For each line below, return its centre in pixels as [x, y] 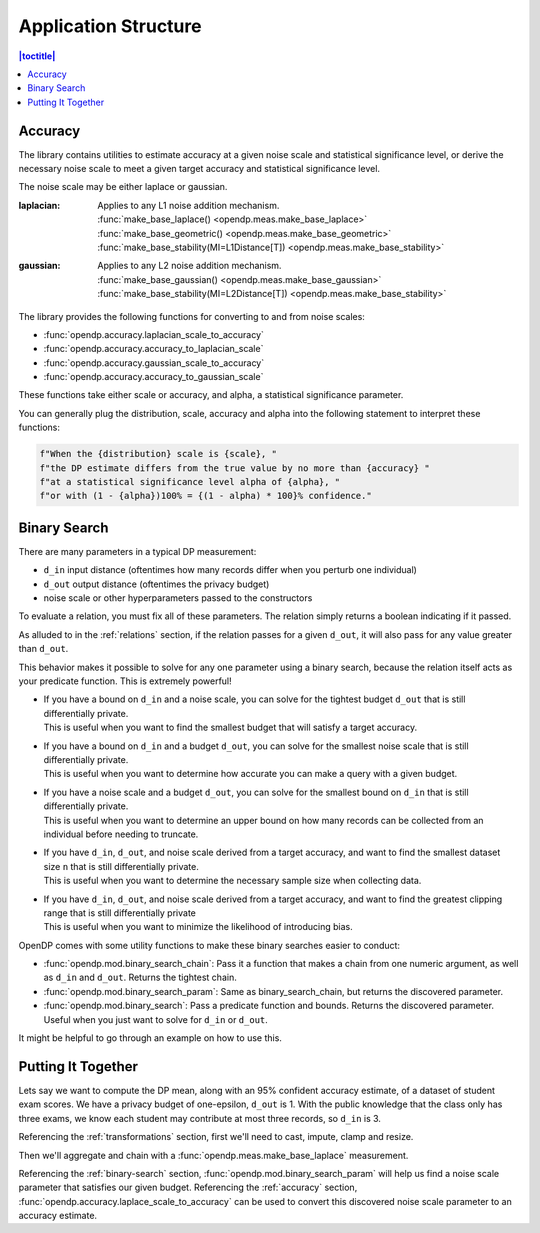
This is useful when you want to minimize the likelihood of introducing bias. [198, 927]
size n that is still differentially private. [121, 866]
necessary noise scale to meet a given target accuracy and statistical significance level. [199, 169]
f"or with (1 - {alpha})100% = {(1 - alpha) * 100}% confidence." [205, 496]
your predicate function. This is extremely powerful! [125, 681]
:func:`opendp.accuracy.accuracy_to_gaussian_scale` [153, 377]
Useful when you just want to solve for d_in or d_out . [156, 1019]
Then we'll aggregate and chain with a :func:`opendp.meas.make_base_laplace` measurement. [213, 1155]
